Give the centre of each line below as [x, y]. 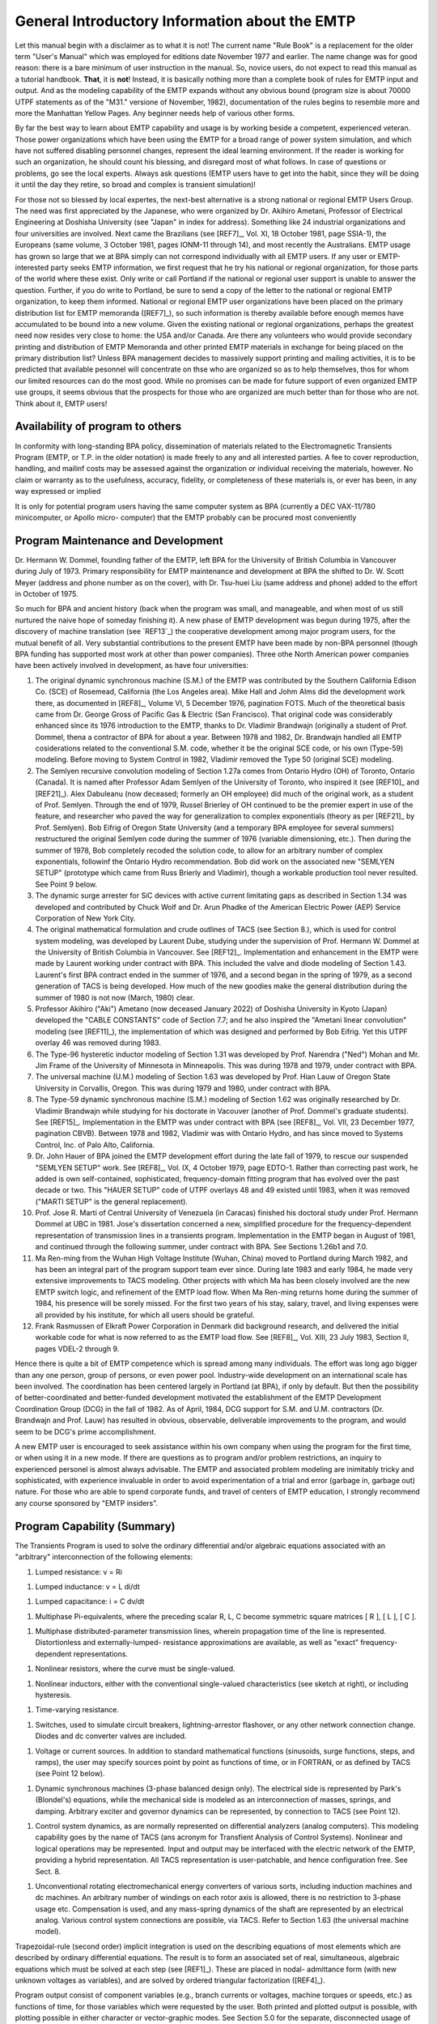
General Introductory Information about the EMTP [185, 21]
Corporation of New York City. [85, 918]
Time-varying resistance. [77, 1710]
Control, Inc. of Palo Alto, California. [95, 1145]
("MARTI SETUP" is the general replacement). [111, 1201]
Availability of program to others [98, 426]
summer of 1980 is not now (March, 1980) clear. [115, 997]
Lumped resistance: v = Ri [79, 1571]
